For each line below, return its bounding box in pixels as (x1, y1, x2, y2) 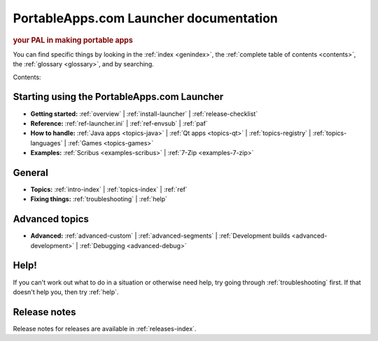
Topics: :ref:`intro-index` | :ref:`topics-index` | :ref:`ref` (30, 185, 188, 194)
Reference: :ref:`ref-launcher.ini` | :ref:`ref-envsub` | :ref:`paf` (30, 119, 208, 127)
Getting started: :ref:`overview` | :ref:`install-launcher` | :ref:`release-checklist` (30, 109, 258, 118)
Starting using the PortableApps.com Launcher (13, 91, 224, 103)
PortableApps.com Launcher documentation (13, 10, 278, 26)
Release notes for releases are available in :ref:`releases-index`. (13, 324, 197, 333)
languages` (30, 138, 63, 147)
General (13, 166, 49, 178)
